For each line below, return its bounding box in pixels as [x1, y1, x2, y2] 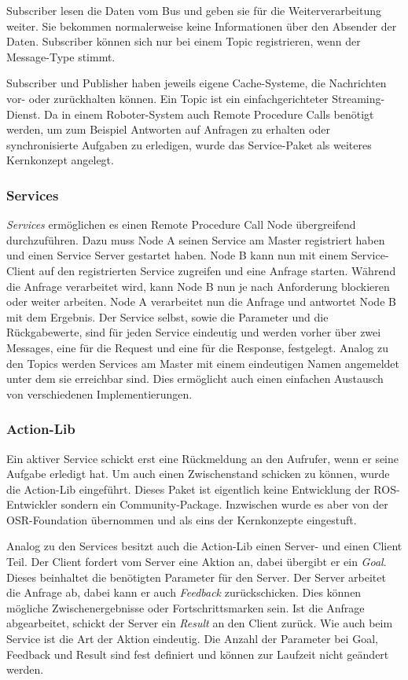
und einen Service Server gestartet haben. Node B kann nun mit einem [6, 247, 348, 263]
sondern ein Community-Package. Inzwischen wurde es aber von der [61, 496, 388, 513]
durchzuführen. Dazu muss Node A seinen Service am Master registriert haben [6, 231, 385, 248]
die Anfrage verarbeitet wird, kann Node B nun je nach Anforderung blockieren [6, 278, 390, 294]
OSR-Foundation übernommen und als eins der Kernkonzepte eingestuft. [6, 511, 357, 527]
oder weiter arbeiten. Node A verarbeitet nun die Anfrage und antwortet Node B [6, 293, 396, 310]
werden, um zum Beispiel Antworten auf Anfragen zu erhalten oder [6, 121, 330, 138]
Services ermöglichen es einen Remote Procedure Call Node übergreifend [6, 216, 356, 233]
